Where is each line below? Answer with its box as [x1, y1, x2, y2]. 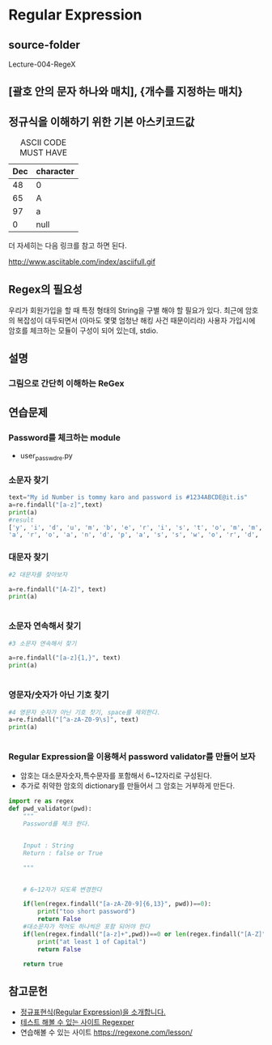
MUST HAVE [19, 147, 67, 159]
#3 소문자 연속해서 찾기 [8, 639, 77, 647]
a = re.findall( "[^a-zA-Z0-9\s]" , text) [8, 715, 139, 724]
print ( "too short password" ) [37, 907, 136, 916]
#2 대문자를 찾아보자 [8, 570, 68, 578]
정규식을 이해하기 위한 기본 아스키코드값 [8, 115, 195, 129]
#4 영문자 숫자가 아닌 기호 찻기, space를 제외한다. [8, 708, 161, 716]
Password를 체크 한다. [23, 820, 91, 828]
